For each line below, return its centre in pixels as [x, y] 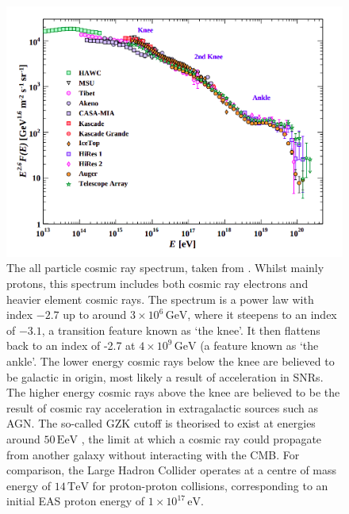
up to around [95, 315]
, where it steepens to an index [262, 315]
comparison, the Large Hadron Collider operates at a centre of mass [172, 470]
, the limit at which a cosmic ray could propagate [201, 438]
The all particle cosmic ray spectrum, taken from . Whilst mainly [165, 268]
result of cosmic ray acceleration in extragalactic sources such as [162, 407]
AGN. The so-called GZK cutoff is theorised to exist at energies [161, 423]
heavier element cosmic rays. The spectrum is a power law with [160, 299]
